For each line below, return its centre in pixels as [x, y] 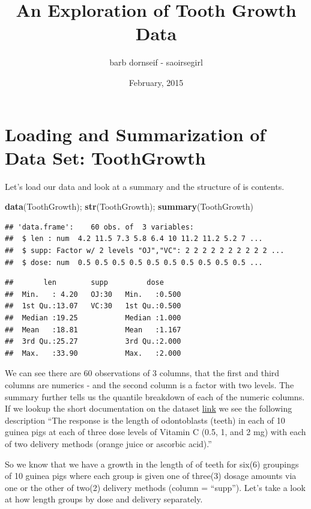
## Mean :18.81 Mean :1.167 [93, 330]
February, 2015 [156, 82]
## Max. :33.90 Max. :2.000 [93, 353]
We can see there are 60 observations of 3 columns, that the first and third [142, 373]
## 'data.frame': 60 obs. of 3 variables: [99, 227]
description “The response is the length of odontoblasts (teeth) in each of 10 [145, 420]
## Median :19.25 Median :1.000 [93, 318]
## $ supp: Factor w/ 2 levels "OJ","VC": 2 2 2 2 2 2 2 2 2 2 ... [145, 251]
